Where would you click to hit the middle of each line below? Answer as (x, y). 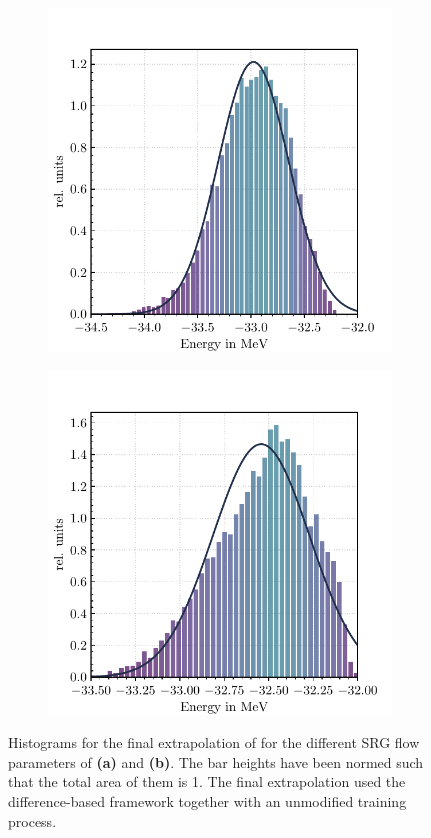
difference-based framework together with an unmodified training (207, 800)
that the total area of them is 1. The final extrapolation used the (207, 781)
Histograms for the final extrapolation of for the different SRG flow (214, 742)
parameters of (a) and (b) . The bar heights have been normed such (216, 761)
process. (32, 820)
